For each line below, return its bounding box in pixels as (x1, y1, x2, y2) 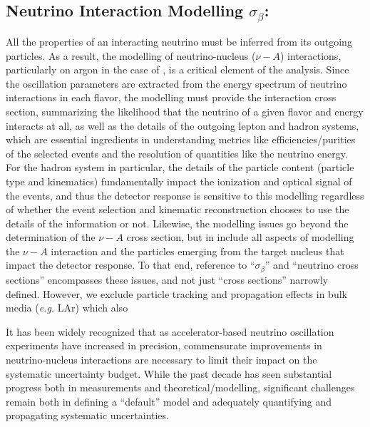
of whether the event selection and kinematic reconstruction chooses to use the (6, 202, 349, 217)
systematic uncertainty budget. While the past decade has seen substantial (6, 366, 332, 381)
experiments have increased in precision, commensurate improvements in (6, 338, 322, 353)
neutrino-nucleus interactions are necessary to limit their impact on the (6, 351, 317, 366)
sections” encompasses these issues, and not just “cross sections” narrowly (6, 272, 329, 287)
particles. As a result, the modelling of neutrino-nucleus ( (6, 48, 256, 63)
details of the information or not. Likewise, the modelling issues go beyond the (6, 215, 349, 230)
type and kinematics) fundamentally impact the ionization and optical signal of (6, 173, 352, 188)
